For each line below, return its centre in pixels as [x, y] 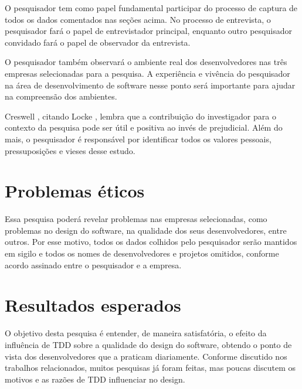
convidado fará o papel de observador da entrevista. [98, 42]
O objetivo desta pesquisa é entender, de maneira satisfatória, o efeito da [136, 333]
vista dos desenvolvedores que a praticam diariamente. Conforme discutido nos [146, 356]
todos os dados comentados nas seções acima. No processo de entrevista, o [138, 19]
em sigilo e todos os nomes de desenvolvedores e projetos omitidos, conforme [142, 253]
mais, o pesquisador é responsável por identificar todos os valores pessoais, [138, 139]
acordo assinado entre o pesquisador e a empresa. [93, 265]
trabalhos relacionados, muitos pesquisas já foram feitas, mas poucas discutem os [150, 368]
